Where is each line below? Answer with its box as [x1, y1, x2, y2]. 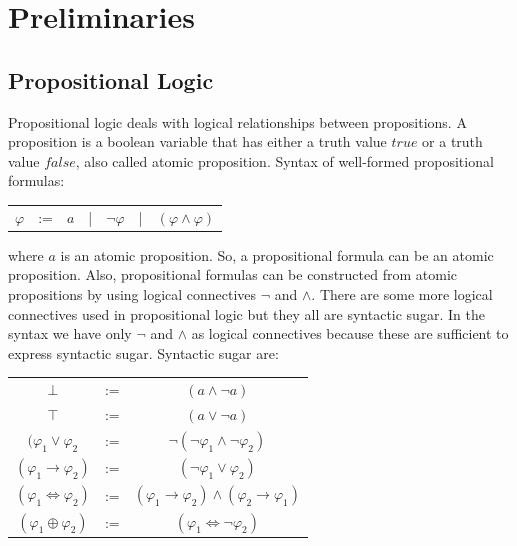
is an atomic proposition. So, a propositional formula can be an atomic [60, 244, 494, 265]
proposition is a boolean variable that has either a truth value [8, 131, 387, 152]
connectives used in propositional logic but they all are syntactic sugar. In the [8, 303, 485, 324]
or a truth [422, 131, 483, 152]
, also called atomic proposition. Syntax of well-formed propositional [75, 150, 494, 171]
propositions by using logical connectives [8, 283, 257, 304]
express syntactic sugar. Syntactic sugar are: [8, 342, 279, 363]
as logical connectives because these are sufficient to [191, 323, 509, 344]
